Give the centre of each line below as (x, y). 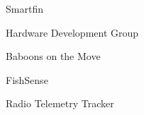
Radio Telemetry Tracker (60, 103)
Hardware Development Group (72, 32)
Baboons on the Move (53, 56)
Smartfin (24, 8)
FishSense (27, 79)
